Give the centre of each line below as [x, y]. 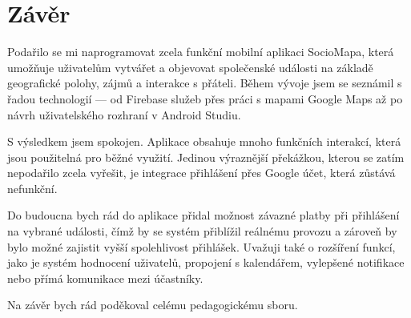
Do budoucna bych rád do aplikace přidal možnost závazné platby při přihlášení [203, 215]
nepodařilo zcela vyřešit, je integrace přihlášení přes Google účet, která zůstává [201, 173]
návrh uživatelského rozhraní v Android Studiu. [124, 114]
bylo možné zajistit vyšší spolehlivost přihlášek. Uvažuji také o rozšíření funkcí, [201, 246]
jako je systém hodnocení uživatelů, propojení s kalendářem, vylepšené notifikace [206, 262]
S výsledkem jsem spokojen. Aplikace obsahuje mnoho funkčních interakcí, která [204, 141]
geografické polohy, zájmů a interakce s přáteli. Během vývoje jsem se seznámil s [205, 83]
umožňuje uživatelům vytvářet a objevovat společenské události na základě [190, 67]
